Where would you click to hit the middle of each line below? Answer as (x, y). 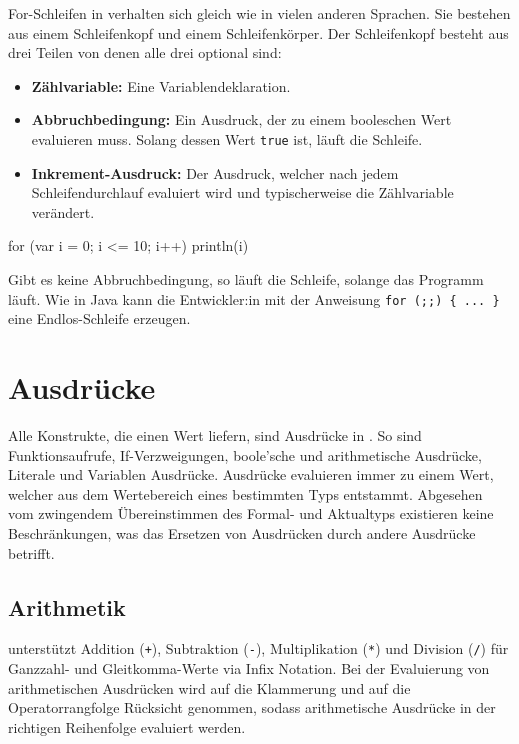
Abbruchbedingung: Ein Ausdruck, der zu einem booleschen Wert (241, 119)
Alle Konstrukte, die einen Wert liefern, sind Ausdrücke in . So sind (215, 434)
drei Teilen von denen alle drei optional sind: (145, 52)
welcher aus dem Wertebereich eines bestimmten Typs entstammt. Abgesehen (245, 493)
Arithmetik (67, 606)
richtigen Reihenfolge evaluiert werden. (127, 726)
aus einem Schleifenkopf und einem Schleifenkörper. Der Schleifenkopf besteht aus (258, 32)
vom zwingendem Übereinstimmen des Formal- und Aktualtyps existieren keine (251, 513)
